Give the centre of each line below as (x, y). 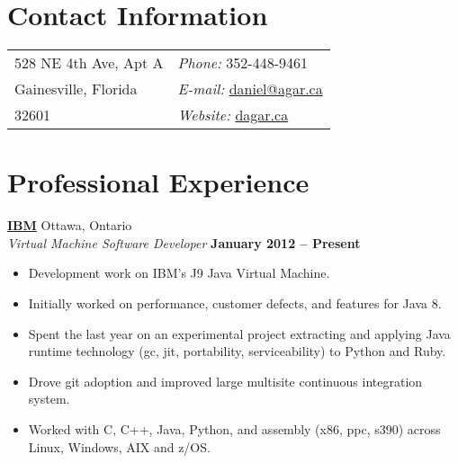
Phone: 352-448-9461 (243, 63)
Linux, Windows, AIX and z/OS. (119, 446)
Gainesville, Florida (76, 89)
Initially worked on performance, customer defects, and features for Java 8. (235, 303)
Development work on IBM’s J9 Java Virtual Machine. (179, 273)
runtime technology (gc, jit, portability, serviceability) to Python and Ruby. (237, 351)
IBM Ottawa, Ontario (70, 225)
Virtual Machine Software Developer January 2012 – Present (184, 242)
